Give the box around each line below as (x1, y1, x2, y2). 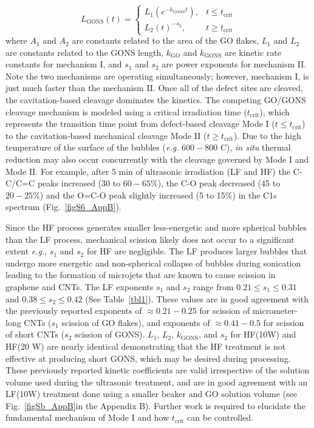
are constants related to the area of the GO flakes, (72, 34, 259, 47)
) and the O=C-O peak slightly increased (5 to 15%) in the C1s (39, 188, 277, 201)
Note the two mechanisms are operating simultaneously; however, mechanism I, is (5, 69, 309, 82)
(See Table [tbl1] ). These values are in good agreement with (85, 292, 309, 305)
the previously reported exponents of (5, 304, 142, 317)
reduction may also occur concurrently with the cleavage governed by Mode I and (5, 153, 309, 165)
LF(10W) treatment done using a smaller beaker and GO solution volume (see (5, 387, 298, 400)
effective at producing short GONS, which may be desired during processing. (5, 352, 291, 364)
